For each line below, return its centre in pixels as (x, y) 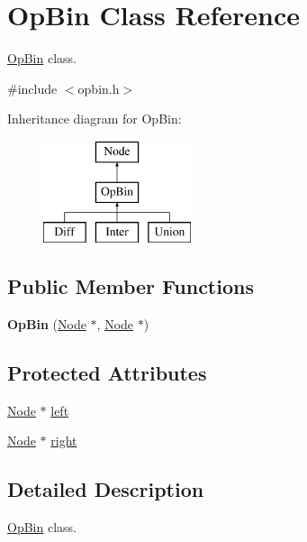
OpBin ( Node (47, 324)
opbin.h (99, 88)
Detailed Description (106, 489)
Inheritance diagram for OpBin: (95, 119)
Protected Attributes (107, 373)
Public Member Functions (131, 286)
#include (32, 88)
